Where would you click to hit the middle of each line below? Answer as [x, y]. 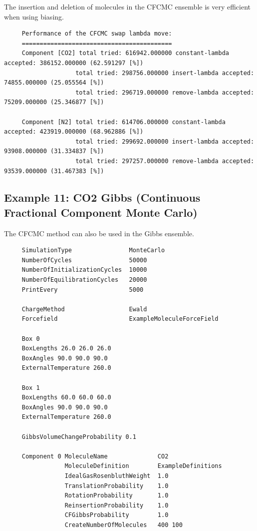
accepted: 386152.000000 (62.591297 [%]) [74, 63]
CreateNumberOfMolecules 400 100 [124, 525]
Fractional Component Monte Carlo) [101, 212]
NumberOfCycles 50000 [84, 260]
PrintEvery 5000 [83, 290]
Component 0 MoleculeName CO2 [95, 456]
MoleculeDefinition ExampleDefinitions [143, 466]
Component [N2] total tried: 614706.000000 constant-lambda [124, 122]
